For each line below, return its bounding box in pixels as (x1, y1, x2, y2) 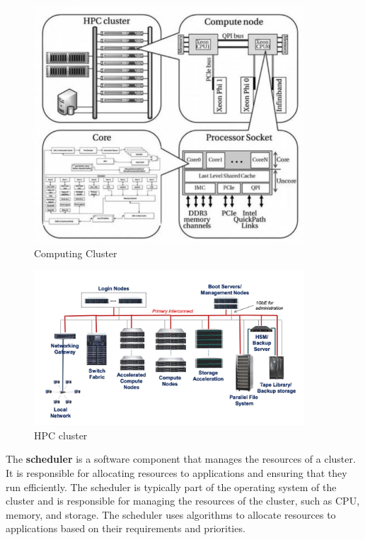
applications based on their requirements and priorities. (6, 521, 245, 536)
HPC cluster (34, 427, 88, 442)
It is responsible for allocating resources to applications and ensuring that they (6, 465, 347, 480)
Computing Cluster (34, 245, 117, 260)
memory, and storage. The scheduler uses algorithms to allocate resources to (6, 507, 336, 522)
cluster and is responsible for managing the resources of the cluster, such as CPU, (6, 493, 360, 508)
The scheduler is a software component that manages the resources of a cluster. (6, 451, 356, 466)
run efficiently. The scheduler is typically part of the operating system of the (6, 479, 337, 494)
